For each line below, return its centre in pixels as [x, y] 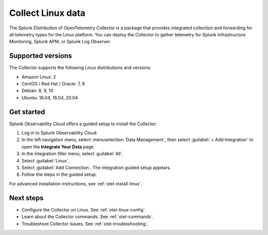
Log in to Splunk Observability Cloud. [60, 133]
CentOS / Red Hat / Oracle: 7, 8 [53, 84]
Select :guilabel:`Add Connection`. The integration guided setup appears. [96, 168]
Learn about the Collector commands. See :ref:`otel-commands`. [88, 217]
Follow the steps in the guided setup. [59, 174]
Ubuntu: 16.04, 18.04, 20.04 [50, 97]
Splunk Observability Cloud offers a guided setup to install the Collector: [83, 124]
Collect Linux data [47, 13]
